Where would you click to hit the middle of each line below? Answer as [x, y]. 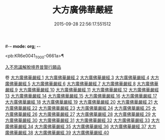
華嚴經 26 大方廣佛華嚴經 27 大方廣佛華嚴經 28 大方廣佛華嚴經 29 [84, 114]
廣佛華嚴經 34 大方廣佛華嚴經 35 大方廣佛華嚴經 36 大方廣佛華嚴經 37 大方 [81, 126]
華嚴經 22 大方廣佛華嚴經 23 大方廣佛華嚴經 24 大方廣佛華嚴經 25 [84, 108]
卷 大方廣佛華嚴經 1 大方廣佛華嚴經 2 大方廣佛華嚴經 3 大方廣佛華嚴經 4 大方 [82, 77]
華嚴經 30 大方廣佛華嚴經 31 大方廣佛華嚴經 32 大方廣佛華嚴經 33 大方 [89, 120]
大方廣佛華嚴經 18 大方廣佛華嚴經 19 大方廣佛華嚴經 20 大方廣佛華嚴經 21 [79, 102]
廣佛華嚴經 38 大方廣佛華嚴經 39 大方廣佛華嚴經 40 [57, 132]
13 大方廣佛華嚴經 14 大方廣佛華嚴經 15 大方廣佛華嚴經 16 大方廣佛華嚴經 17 [81, 95]
